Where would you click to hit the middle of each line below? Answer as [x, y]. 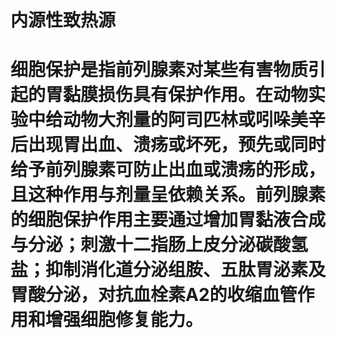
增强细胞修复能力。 [124, 320]
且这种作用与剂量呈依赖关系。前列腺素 [168, 195]
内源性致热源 [63, 20]
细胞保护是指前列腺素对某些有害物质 [159, 70]
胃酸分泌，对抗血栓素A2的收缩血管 [154, 295]
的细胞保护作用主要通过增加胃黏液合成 [168, 220]
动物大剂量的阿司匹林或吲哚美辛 [195, 120]
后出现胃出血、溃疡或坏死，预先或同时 [168, 145]
